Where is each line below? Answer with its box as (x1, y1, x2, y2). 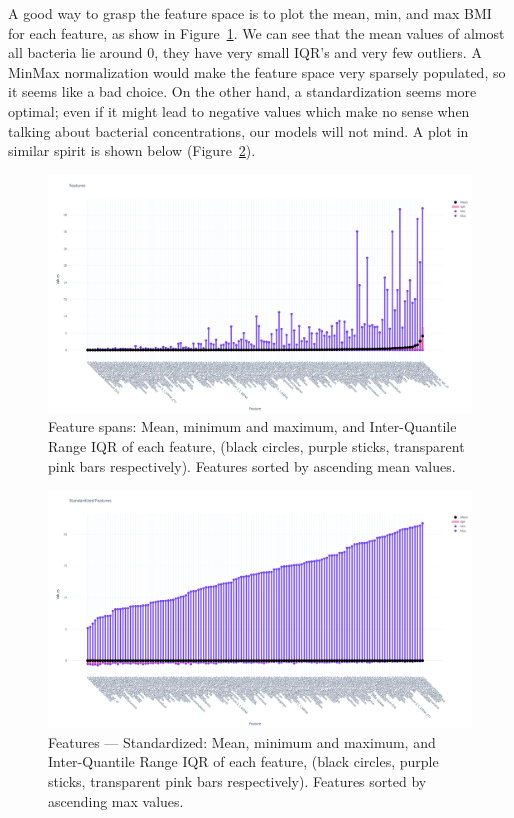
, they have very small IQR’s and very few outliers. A (154, 42, 482, 63)
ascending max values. (48, 790, 184, 811)
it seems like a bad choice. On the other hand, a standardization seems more (8, 81, 477, 102)
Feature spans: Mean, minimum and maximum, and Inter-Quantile (48, 416, 457, 437)
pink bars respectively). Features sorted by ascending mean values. (48, 455, 456, 476)
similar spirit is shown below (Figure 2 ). (8, 140, 256, 161)
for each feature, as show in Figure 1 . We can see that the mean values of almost (8, 22, 505, 43)
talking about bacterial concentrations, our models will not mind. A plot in (8, 120, 469, 141)
